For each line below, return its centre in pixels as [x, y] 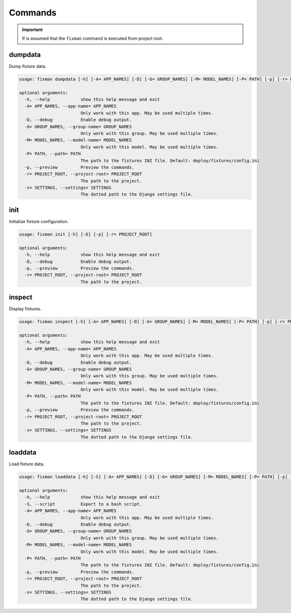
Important [32, 30]
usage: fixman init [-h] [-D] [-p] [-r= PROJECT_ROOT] [86, 234]
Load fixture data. [27, 464]
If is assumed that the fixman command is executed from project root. [93, 38]
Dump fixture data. [28, 66]
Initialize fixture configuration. [39, 221]
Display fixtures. [25, 309]
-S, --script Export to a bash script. [83, 504]
